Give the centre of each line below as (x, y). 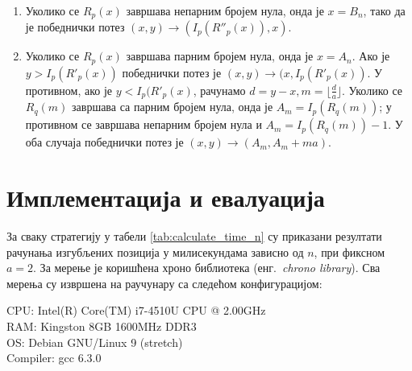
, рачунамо (219, 90)
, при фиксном (350, 251)
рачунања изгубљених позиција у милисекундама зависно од (155, 251)
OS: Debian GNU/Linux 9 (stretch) (95, 342)
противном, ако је (69, 90)
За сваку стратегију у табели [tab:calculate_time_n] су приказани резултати (194, 236)
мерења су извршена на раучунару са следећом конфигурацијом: (164, 283)
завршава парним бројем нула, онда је (220, 56)
